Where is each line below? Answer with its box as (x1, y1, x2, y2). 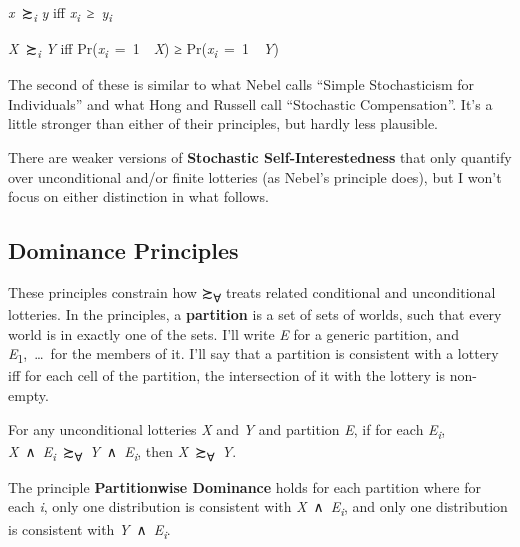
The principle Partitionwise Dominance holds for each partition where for (8, 476, 481, 497)
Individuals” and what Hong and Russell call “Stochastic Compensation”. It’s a (8, 93, 493, 114)
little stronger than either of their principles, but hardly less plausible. (8, 113, 439, 134)
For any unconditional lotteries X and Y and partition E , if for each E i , (8, 418, 446, 442)
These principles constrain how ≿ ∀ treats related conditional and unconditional (8, 282, 496, 305)
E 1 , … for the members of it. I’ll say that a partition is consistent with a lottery (8, 343, 499, 367)
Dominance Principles (8, 235, 239, 266)
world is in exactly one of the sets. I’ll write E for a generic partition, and (8, 323, 459, 344)
